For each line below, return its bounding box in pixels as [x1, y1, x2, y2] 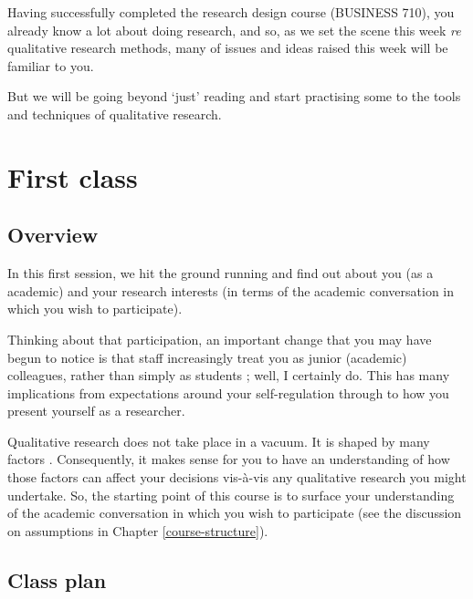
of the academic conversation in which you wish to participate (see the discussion [7, 503, 462, 522]
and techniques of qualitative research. [7, 104, 222, 123]
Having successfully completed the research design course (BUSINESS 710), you [7, 3, 455, 21]
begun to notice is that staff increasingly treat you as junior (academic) [7, 347, 407, 367]
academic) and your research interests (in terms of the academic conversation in [7, 281, 455, 300]
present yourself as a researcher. [7, 401, 185, 420]
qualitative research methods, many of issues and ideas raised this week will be [7, 38, 448, 57]
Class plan [7, 565, 107, 594]
